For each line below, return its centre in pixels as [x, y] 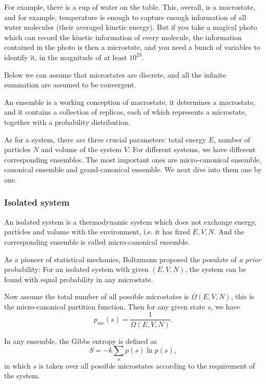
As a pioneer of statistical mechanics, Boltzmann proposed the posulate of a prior [133, 259]
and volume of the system [81, 149]
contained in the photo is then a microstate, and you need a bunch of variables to [132, 47]
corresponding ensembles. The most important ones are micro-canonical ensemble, [133, 159]
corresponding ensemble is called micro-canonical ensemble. [97, 241]
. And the [229, 232]
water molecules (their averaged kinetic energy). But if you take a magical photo [131, 27]
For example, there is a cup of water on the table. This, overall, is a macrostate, [130, 7]
